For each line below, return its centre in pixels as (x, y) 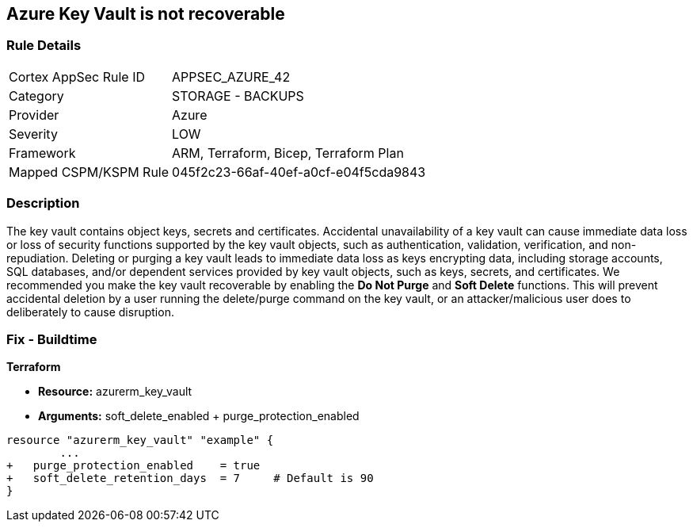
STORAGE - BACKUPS (238, 96)
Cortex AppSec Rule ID (77, 77)
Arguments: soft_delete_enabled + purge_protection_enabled (199, 416)
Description (43, 203)
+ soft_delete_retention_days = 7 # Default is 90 (190, 478)
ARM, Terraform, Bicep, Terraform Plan (288, 153)
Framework (42, 153)
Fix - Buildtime (52, 339)
